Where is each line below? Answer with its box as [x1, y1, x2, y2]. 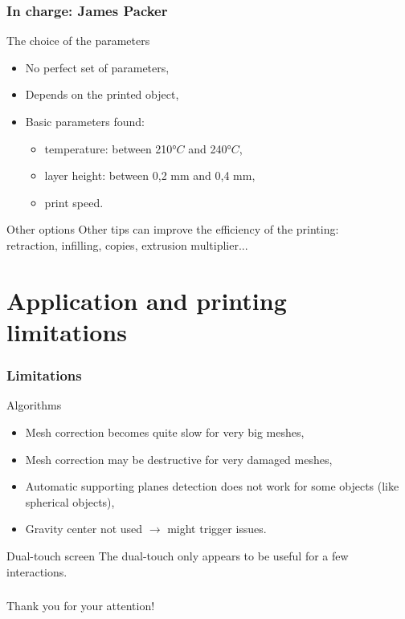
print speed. [44, 193, 104, 210]
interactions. [6, 563, 67, 580]
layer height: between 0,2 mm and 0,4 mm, [44, 167, 256, 184]
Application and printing [6, 283, 287, 316]
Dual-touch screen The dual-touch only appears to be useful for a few [6, 547, 349, 564]
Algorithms [6, 397, 62, 413]
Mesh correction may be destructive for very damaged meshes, [25, 450, 333, 467]
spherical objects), [25, 493, 115, 510]
